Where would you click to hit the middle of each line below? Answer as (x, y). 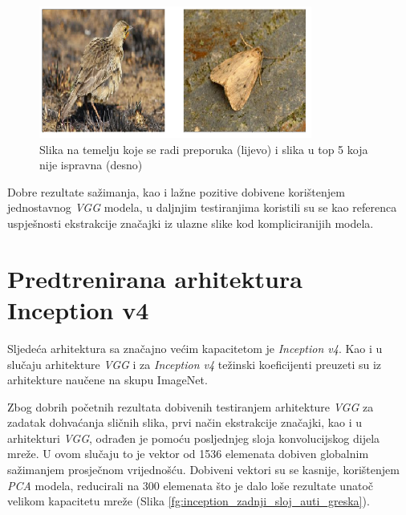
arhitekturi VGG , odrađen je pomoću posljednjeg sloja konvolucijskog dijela (194, 438)
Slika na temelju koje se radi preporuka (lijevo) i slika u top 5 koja (204, 149)
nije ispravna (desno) (91, 165)
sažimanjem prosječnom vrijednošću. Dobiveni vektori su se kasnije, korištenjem (203, 470)
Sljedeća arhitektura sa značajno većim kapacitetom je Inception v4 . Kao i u (195, 348)
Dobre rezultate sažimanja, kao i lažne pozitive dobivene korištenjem (176, 191)
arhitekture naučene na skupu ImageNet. (108, 380)
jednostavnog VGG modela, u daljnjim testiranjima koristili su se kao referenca (202, 207)
